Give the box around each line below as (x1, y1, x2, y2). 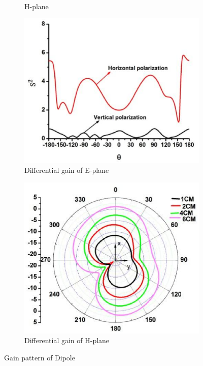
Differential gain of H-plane (24, 335, 110, 346)
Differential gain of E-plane (24, 165, 109, 175)
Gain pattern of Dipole (4, 352, 75, 362)
